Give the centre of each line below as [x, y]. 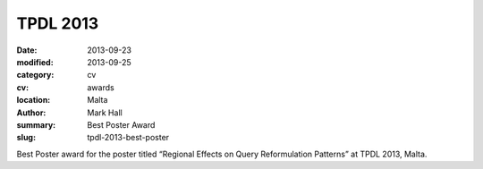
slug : [26, 138]
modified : [35, 62]
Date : [27, 50]
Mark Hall [105, 113]
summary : [36, 124]
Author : [31, 113]
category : [35, 75]
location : [34, 100]
